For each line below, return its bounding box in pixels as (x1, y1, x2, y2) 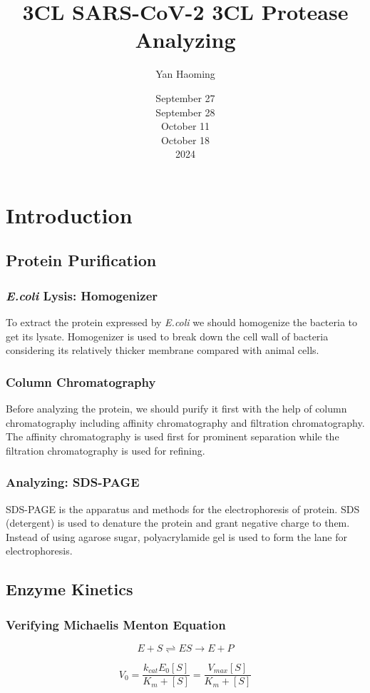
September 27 (155, 90, 215, 105)
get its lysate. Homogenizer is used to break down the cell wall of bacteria (6, 328, 329, 343)
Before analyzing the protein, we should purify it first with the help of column (6, 401, 347, 416)
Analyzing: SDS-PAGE (6, 473, 140, 491)
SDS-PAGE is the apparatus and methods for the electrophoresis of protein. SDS (6, 501, 360, 516)
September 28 (155, 104, 215, 119)
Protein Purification (6, 249, 157, 271)
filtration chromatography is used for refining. (6, 442, 205, 457)
